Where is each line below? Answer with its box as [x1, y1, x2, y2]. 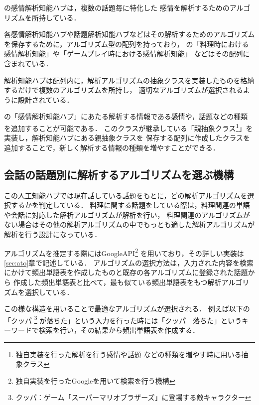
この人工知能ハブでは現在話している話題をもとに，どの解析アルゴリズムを [4, 190, 248, 200]
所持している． [31, 12, 81, 22]
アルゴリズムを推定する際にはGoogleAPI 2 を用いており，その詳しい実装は [4, 246, 244, 258]
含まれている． [4, 58, 53, 68]
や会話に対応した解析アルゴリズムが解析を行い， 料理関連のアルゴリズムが [4, 209, 250, 220]
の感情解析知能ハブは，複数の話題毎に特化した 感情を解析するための [4, 2, 230, 12]
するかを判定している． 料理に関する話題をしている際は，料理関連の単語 [10, 200, 250, 210]
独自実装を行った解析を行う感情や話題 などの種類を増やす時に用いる [15, 349, 242, 359]
